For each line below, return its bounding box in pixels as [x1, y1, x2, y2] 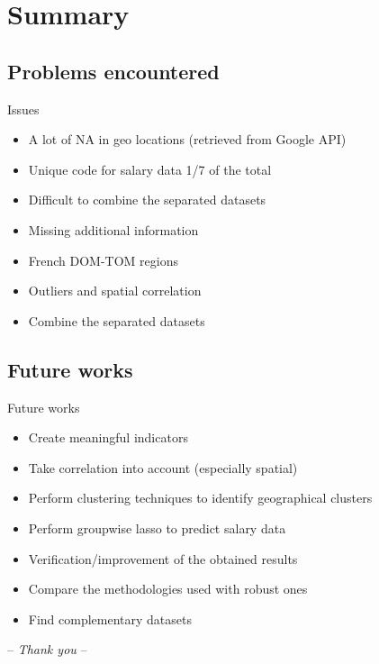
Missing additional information [28, 220, 199, 239]
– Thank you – [7, 640, 87, 659]
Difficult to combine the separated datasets [28, 190, 266, 209]
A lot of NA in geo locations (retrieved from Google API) [28, 130, 347, 149]
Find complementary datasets [28, 609, 193, 628]
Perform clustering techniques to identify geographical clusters [28, 488, 373, 507]
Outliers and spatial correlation [28, 281, 202, 300]
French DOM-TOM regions [28, 250, 179, 269]
